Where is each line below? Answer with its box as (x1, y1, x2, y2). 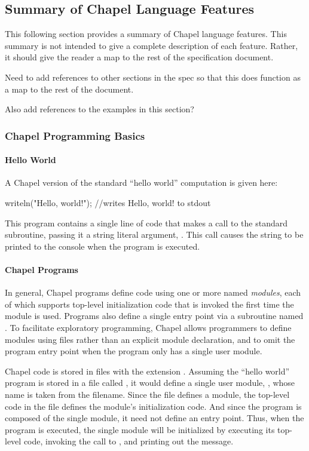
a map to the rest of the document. (5, 82, 134, 95)
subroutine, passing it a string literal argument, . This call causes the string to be (5, 228, 304, 241)
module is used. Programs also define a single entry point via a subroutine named (5, 309, 304, 322)
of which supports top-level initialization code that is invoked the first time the (5, 297, 294, 310)
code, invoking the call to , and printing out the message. (23, 435, 234, 447)
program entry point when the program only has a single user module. (5, 345, 262, 357)
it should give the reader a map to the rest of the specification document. (5, 51, 274, 63)
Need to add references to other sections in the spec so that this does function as (5, 70, 301, 83)
